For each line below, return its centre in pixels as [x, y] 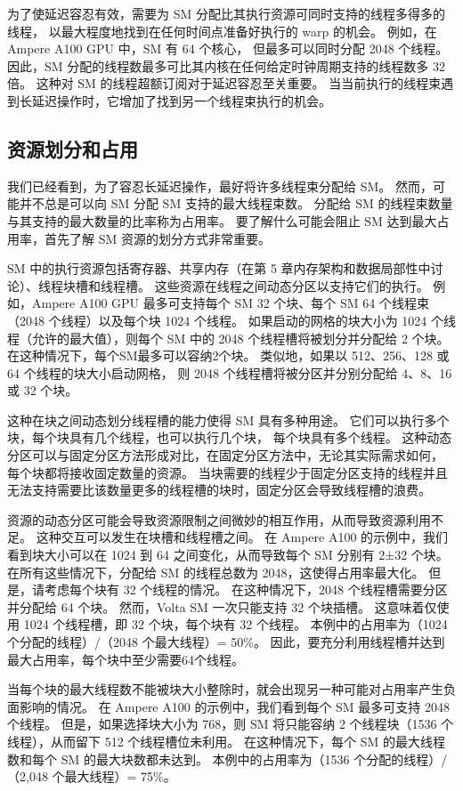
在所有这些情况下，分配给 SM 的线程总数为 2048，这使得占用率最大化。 [216, 572]
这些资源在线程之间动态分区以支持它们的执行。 [292, 285]
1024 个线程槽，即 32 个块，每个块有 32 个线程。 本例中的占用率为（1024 [236, 624]
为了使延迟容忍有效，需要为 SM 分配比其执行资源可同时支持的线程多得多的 [226, 13]
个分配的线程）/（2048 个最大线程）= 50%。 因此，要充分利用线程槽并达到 [226, 642]
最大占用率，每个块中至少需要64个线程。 [126, 659]
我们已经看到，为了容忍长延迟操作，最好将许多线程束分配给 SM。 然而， [220, 186]
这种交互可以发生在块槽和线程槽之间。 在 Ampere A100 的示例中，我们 [242, 537]
